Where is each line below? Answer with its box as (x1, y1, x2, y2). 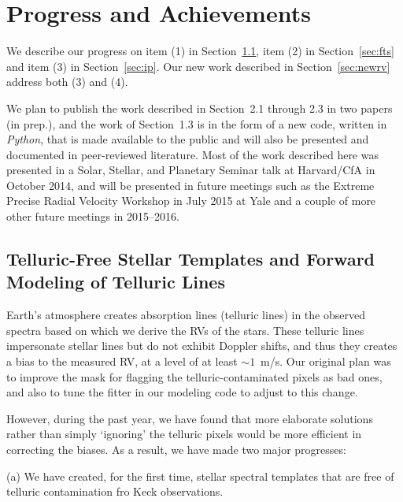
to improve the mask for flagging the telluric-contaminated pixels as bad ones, (6, 368, 383, 385)
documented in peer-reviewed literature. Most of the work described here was (6, 146, 379, 162)
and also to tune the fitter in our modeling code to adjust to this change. (6, 384, 358, 400)
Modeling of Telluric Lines (6, 270, 225, 294)
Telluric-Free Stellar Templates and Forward (6, 247, 375, 271)
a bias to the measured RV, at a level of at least (6, 353, 238, 370)
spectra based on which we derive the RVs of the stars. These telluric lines (6, 322, 364, 338)
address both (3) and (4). (6, 73, 128, 90)
